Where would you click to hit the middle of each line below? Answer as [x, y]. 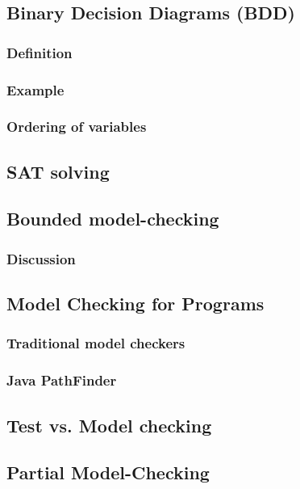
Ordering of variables [77, 126]
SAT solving [58, 171]
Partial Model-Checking [108, 472]
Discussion [41, 258]
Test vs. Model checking [109, 425]
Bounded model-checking [113, 219]
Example [35, 89]
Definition [40, 52]
